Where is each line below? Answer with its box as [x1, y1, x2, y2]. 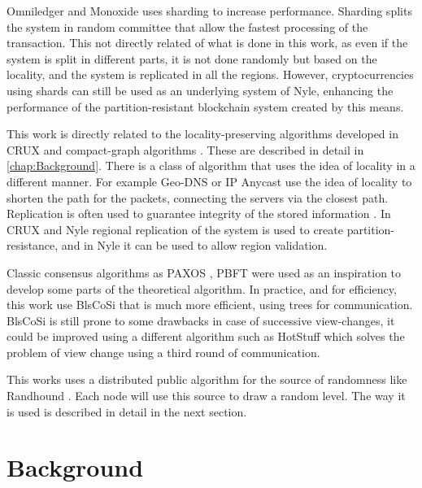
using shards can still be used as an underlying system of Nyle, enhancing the [7, 81, 394, 98]
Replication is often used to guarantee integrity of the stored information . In [7, 205, 391, 222]
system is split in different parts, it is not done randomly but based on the [7, 50, 377, 67]
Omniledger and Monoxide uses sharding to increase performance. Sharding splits [7, 2, 412, 19]
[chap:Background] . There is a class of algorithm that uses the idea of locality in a [7, 157, 415, 174]
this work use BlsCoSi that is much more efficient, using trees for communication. [7, 296, 413, 313]
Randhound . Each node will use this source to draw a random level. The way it [7, 387, 406, 404]
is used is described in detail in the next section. [7, 403, 247, 420]
